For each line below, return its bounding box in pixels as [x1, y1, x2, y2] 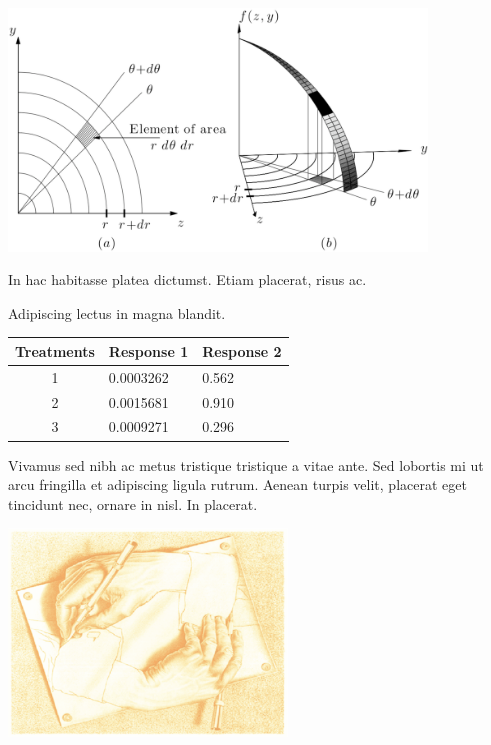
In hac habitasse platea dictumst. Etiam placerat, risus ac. [8, 269, 367, 290]
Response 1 [108, 340, 189, 361]
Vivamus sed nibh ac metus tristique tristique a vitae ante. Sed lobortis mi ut [8, 454, 484, 475]
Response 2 [202, 340, 282, 361]
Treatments [15, 340, 95, 361]
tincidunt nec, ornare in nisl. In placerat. [8, 493, 258, 514]
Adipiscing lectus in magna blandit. [8, 302, 226, 323]
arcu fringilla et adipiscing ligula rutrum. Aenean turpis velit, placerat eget [8, 474, 467, 495]
